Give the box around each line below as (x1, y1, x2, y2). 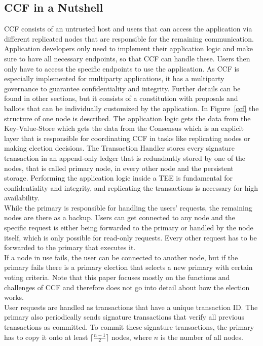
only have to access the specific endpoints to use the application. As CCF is (4, 63, 239, 74)
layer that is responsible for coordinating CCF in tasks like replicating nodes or (4, 132, 250, 143)
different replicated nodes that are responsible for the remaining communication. (4, 33, 254, 44)
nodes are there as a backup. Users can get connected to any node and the (4, 212, 235, 223)
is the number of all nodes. (160, 331, 243, 342)
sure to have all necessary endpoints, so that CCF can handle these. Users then (4, 53, 250, 63)
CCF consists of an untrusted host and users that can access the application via (4, 23, 252, 34)
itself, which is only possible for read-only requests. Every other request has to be (4, 232, 257, 243)
